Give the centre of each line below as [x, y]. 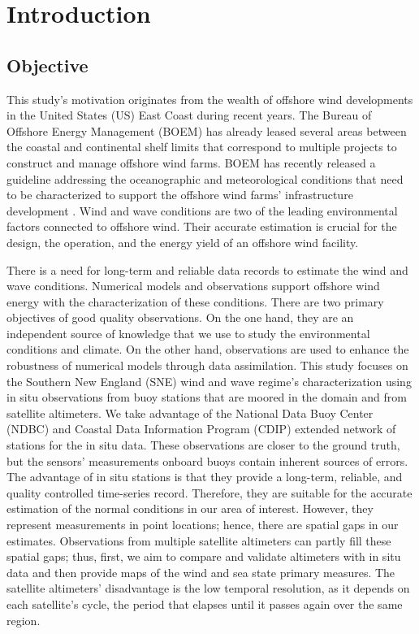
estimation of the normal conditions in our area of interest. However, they [190, 508]
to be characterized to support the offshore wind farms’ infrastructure [180, 195]
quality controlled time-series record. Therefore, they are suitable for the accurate [209, 492]
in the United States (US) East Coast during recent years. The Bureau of [189, 115]
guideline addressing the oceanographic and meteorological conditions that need [205, 178]
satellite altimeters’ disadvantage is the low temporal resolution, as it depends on [208, 588]
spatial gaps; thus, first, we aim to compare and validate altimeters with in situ [204, 556]
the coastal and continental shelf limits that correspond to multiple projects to [202, 147]
